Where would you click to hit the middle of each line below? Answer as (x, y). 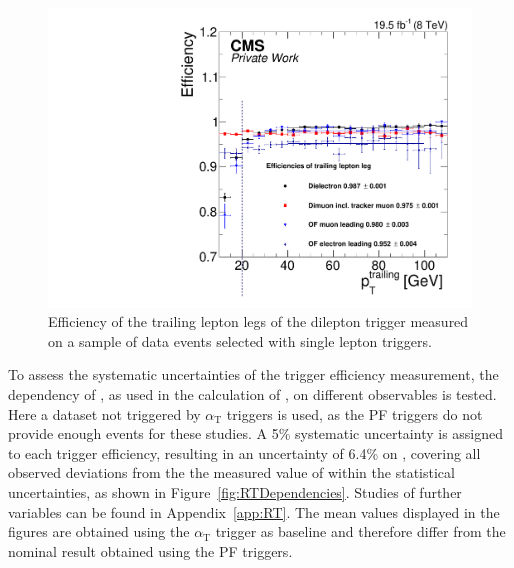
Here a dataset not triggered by (104, 413)
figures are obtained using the (99, 531)
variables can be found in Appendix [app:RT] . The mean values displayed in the (254, 511)
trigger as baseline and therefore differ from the (360, 531)
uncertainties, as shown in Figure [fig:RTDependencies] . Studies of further (235, 492)
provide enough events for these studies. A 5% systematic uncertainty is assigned (256, 433)
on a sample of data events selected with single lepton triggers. (240, 340)
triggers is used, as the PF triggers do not (354, 413)
